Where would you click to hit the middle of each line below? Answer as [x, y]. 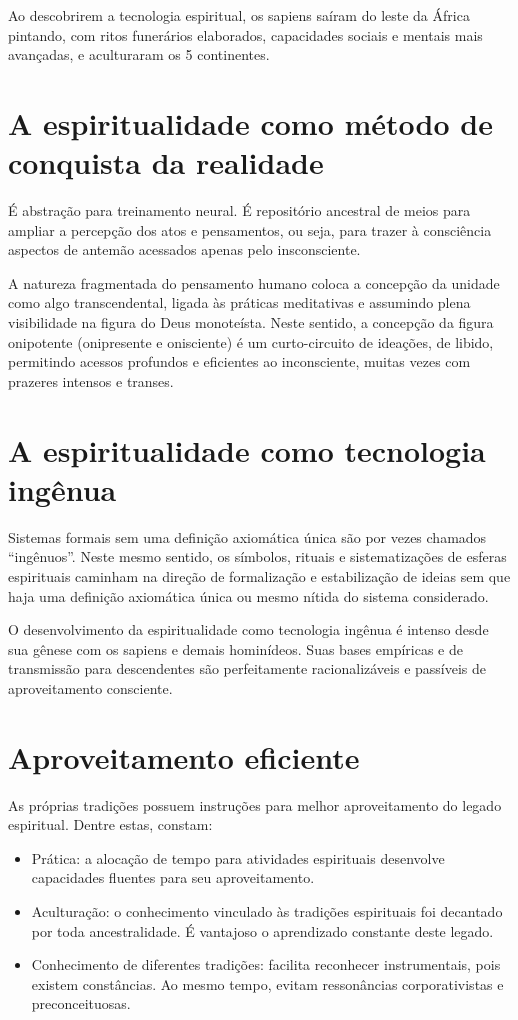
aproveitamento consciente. [90, 687]
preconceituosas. [81, 1003]
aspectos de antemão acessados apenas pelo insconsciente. [184, 249]
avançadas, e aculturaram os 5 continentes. [139, 54]
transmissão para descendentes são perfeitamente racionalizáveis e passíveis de [247, 668]
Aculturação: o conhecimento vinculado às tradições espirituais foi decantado [267, 911]
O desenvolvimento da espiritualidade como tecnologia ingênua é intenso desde [248, 629]
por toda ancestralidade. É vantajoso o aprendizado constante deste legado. [262, 930]
